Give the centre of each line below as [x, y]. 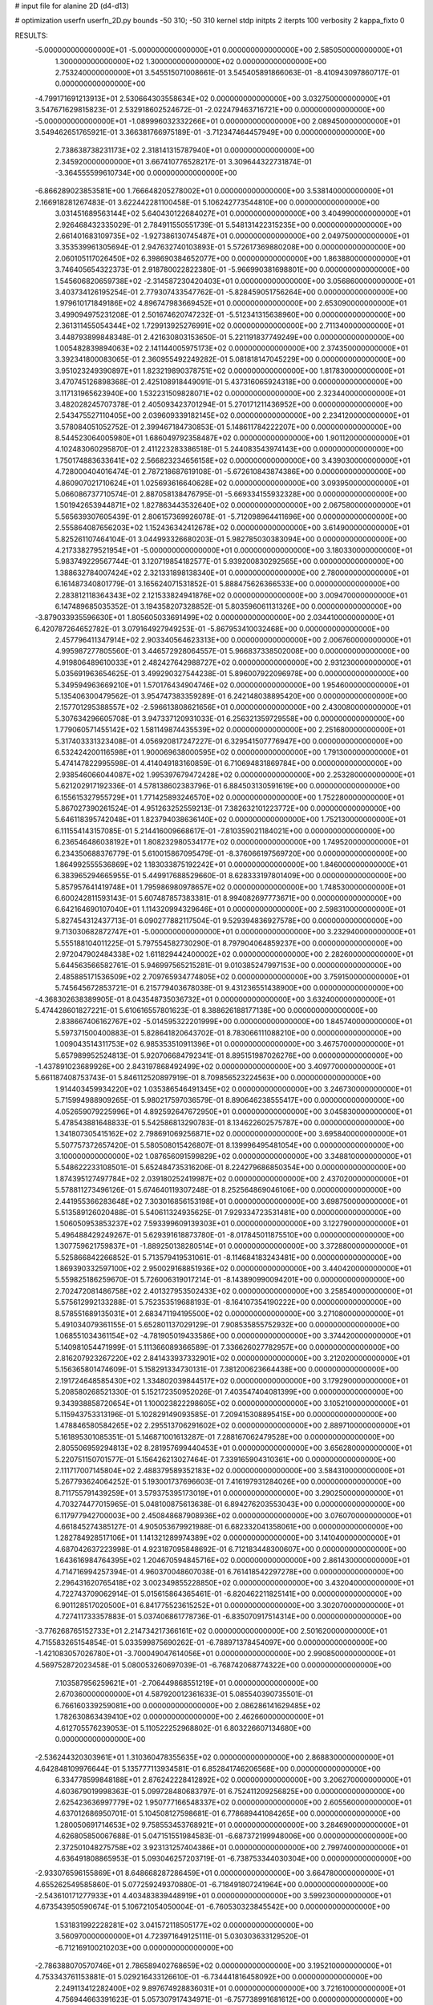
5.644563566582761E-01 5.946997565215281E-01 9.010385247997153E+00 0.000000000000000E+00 [228, 966]
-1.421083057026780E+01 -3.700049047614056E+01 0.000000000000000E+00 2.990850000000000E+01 [215, 1654]
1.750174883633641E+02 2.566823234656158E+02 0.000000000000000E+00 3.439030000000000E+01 [233, 460]
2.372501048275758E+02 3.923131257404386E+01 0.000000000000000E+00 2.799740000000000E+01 [232, 1847]
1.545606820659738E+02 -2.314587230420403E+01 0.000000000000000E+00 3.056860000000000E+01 [235, 281]
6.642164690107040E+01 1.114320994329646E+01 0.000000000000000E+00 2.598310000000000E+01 [231, 909]
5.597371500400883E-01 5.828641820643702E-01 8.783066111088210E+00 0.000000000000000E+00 [228, 1033]
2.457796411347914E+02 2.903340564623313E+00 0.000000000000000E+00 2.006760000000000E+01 [233, 640]
